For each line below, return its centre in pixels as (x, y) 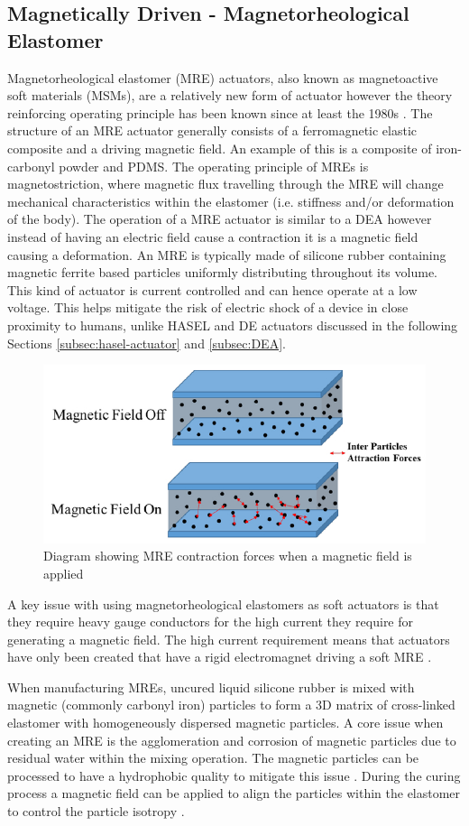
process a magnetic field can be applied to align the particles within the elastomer (234, 793)
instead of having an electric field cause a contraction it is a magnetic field (213, 236)
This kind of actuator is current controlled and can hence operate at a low (212, 289)
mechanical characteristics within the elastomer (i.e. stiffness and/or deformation (231, 201)
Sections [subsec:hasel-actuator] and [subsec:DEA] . (147, 343)
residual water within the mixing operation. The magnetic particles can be (213, 758)
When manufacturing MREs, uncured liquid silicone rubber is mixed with (211, 687)
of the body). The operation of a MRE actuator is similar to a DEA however (220, 219)
